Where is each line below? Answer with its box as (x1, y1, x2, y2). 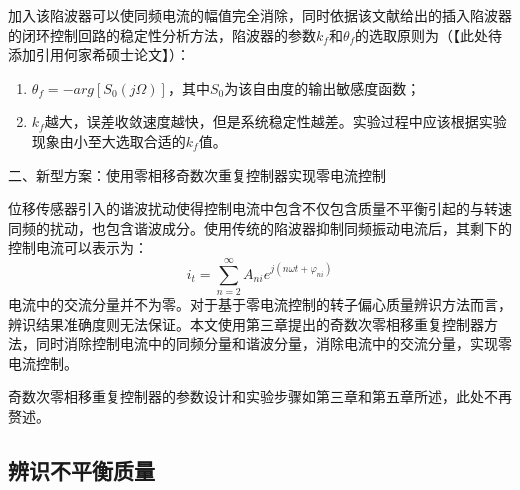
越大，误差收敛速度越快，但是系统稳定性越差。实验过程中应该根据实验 (44, 111, 507, 132)
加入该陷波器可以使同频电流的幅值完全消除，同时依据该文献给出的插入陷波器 (8, 5, 512, 25)
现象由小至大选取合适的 (31, 130, 186, 151)
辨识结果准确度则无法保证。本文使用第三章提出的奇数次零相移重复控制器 (8, 313, 484, 334)
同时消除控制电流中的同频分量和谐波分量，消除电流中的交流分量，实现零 (35, 333, 512, 354)
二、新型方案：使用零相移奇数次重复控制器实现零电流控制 (8, 164, 386, 185)
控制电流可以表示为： (8, 237, 148, 258)
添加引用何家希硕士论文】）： (8, 44, 190, 65)
